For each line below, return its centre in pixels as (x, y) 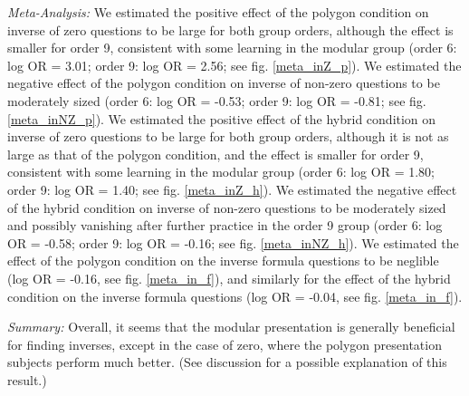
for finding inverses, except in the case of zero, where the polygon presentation (225, 344)
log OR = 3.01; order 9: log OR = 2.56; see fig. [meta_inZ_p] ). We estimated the (234, 65)
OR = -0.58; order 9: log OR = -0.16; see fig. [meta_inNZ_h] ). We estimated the (233, 242)
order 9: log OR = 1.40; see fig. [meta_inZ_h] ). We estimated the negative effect (232, 189)
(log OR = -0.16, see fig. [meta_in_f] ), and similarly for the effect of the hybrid (229, 278)
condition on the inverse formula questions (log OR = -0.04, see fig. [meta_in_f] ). (235, 296)
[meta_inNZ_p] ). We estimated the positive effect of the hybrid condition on (222, 118)
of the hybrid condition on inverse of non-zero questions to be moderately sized (227, 207)
